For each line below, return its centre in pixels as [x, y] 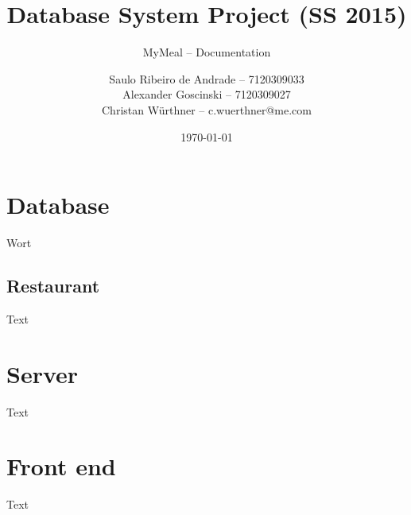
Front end [61, 466]
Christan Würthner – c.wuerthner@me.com [207, 109]
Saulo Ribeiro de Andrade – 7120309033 [207, 78]
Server [43, 373]
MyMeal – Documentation [207, 52]
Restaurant [53, 286]
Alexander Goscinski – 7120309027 [207, 94]
